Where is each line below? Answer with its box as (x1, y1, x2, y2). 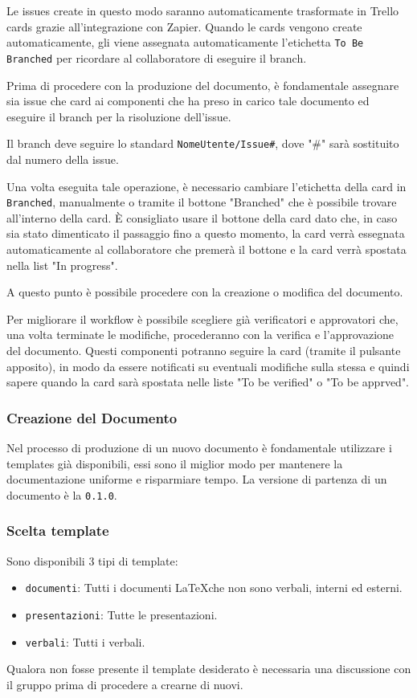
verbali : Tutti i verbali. (25, 633, 145, 650)
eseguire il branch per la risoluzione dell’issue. (6, 108, 231, 124)
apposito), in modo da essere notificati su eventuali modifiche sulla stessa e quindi (6, 357, 410, 374)
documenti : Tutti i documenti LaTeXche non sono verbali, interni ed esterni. (25, 579, 403, 596)
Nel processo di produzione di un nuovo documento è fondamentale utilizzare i (6, 439, 392, 455)
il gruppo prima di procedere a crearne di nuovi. (6, 676, 243, 692)
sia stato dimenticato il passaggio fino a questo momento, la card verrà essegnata (6, 225, 405, 242)
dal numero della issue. (6, 150, 119, 167)
